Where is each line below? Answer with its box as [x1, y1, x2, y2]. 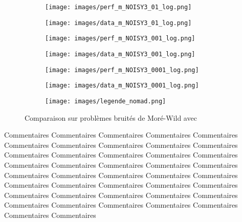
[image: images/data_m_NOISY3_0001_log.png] [45, 82, 199, 90]
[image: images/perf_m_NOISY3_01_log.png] [45, 4, 192, 11]
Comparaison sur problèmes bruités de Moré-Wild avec [25, 112, 197, 123]
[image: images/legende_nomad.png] [45, 97, 166, 105]
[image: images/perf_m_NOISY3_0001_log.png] [45, 66, 199, 74]
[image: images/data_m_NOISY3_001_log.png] [45, 50, 195, 58]
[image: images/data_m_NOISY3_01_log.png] [45, 19, 192, 27]
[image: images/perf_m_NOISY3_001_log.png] [45, 35, 195, 42]
